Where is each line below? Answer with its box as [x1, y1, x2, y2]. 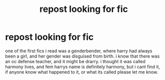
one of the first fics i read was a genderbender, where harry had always [5, 48, 153, 54]
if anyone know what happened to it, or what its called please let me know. [5, 69, 159, 75]
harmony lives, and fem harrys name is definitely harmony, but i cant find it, [5, 64, 161, 70]
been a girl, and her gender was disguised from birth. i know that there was [5, 53, 160, 59]
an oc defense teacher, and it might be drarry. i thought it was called [5, 58, 146, 64]
